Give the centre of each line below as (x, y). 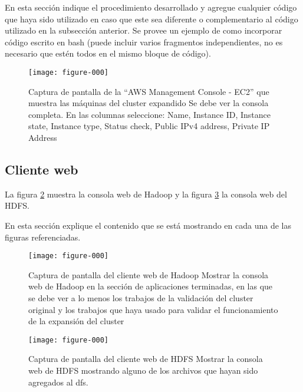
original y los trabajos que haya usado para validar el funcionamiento (153, 309)
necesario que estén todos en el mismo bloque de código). (108, 53)
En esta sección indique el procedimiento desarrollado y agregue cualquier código (151, 7)
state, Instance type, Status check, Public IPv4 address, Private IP (149, 126)
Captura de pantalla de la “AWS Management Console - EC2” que (149, 91)
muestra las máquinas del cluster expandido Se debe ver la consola (149, 103)
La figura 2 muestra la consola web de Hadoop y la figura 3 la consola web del (146, 194)
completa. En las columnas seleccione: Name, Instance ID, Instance (149, 114)
